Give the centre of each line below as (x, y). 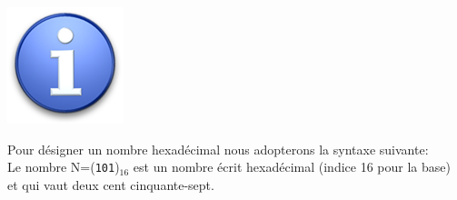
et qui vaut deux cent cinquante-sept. (111, 184)
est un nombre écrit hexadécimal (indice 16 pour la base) (292, 167)
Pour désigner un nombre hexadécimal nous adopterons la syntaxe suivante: (218, 149)
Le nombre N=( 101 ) (64, 167)
